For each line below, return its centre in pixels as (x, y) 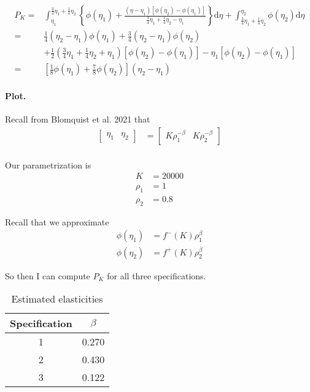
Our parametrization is (48, 164)
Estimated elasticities (57, 299)
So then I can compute (48, 275)
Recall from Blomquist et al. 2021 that (78, 119)
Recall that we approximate (57, 221)
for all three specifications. (157, 275)
